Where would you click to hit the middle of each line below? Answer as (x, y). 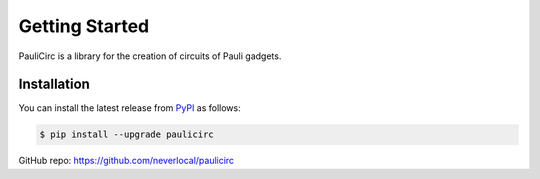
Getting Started (84, 26)
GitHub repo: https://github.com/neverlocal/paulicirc (126, 161)
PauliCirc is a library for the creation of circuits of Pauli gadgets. (150, 56)
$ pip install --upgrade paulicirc (126, 134)
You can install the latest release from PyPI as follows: (130, 108)
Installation (54, 84)
